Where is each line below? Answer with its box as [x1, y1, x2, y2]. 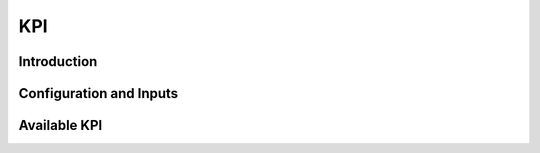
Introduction [18, 53, 98, 70]
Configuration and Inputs [18, 85, 179, 102]
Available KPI [18, 117, 103, 134]
